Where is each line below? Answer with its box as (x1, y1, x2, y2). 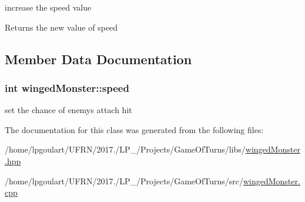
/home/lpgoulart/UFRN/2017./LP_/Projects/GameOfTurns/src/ (5, 174, 243, 187)
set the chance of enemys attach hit (5, 104, 132, 116)
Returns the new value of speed (5, 21, 118, 33)
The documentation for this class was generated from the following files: (5, 123, 264, 135)
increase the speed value (5, 1, 92, 13)
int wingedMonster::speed (5, 80, 129, 95)
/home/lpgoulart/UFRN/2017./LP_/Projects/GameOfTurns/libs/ (5, 143, 246, 155)
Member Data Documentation (5, 49, 192, 68)
